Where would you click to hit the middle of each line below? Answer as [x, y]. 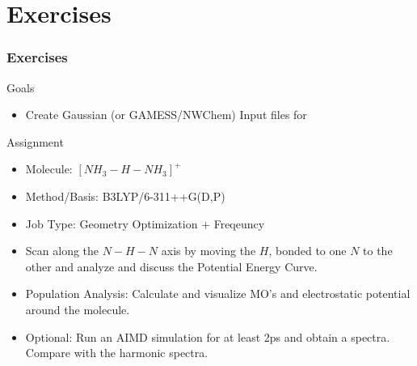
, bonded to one [307, 251]
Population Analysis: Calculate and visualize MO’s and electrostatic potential [218, 294]
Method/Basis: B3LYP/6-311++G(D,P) [125, 196]
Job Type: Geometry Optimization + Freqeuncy [145, 223]
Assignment [35, 141]
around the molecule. [78, 309]
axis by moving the [208, 251]
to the [378, 251]
